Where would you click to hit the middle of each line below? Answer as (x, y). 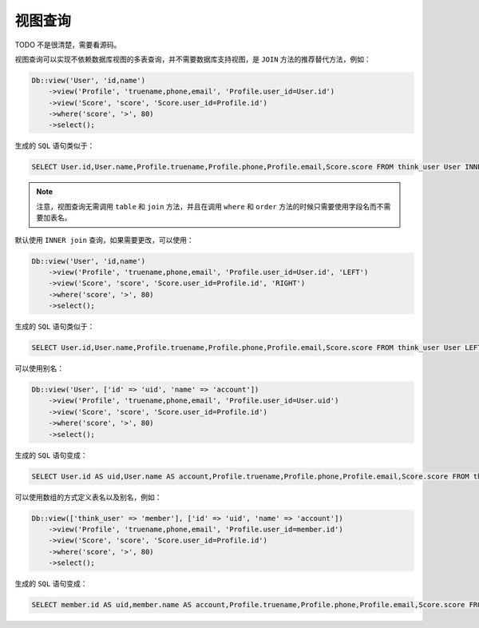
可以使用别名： (39, 368)
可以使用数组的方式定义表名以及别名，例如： (88, 497)
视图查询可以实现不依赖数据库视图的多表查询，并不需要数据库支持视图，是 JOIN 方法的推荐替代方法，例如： (193, 59)
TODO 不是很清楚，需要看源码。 (68, 45)
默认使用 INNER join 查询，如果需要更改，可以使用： (105, 240)
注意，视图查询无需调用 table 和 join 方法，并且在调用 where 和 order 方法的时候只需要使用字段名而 (206, 206)
